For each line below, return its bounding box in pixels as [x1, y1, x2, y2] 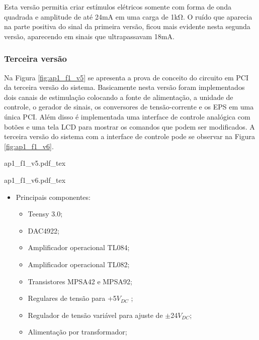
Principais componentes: [16, 191, 91, 202]
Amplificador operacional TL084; [28, 242, 130, 253]
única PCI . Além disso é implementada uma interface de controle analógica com [4, 111, 250, 122]
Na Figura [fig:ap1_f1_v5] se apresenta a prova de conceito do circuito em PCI [4, 72, 249, 82]
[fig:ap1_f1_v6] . [4, 141, 54, 151]
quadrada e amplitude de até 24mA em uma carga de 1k [4, 11, 178, 22]
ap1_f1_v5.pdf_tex [4, 158, 66, 168]
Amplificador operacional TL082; [28, 259, 130, 269]
